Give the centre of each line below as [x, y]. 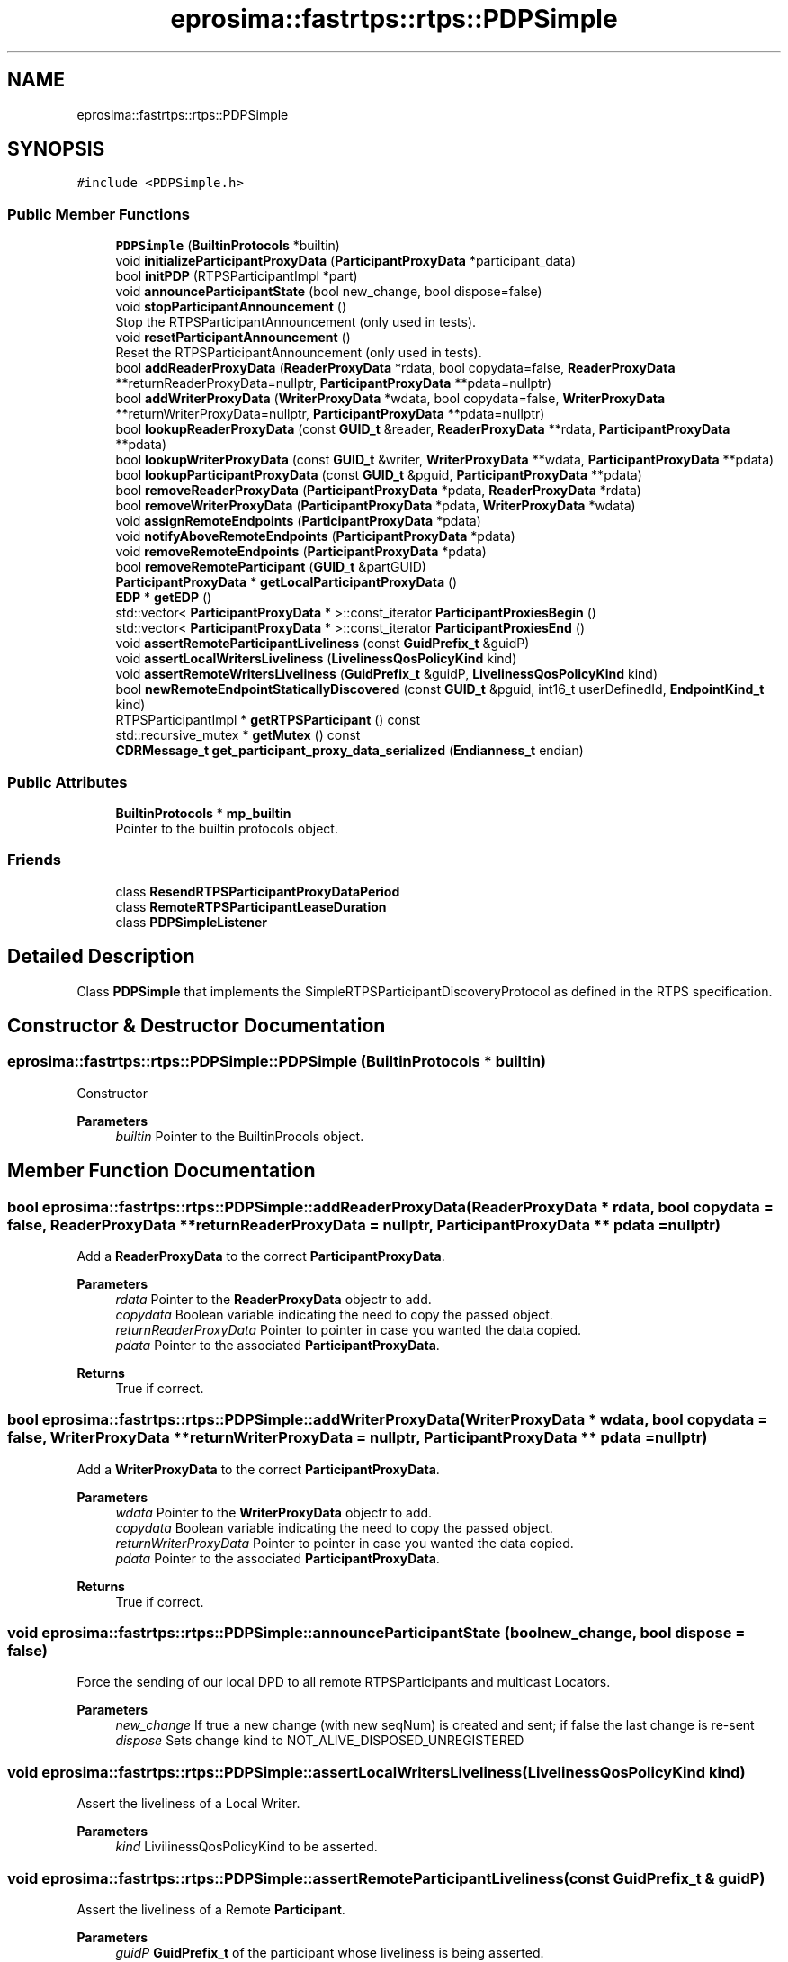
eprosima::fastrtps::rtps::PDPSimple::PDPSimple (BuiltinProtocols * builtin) [277, 1062]
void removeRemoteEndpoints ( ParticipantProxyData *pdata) [301, 552]
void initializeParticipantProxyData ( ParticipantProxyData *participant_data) [346, 261]
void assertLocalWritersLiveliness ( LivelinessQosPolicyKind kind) [316, 659]
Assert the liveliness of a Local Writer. [188, 1804]
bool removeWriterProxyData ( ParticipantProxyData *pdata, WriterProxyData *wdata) [376, 506]
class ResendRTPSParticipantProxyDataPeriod [258, 891]
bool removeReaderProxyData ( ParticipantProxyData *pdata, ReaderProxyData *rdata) [378, 490]
